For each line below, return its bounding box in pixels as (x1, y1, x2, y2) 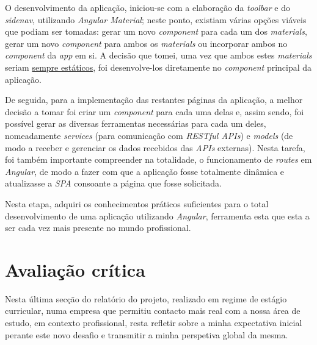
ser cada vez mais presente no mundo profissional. (5, 221, 191, 234)
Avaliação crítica (5, 257, 145, 282)
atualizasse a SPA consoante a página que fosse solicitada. (5, 177, 222, 190)
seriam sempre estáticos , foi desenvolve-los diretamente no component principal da (5, 60, 312, 73)
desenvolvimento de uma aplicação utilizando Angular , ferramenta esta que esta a (5, 209, 310, 222)
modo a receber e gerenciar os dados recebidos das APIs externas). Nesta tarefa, (5, 141, 305, 154)
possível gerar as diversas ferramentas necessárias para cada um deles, (5, 117, 266, 130)
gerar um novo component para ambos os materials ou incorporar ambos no (5, 37, 288, 49)
